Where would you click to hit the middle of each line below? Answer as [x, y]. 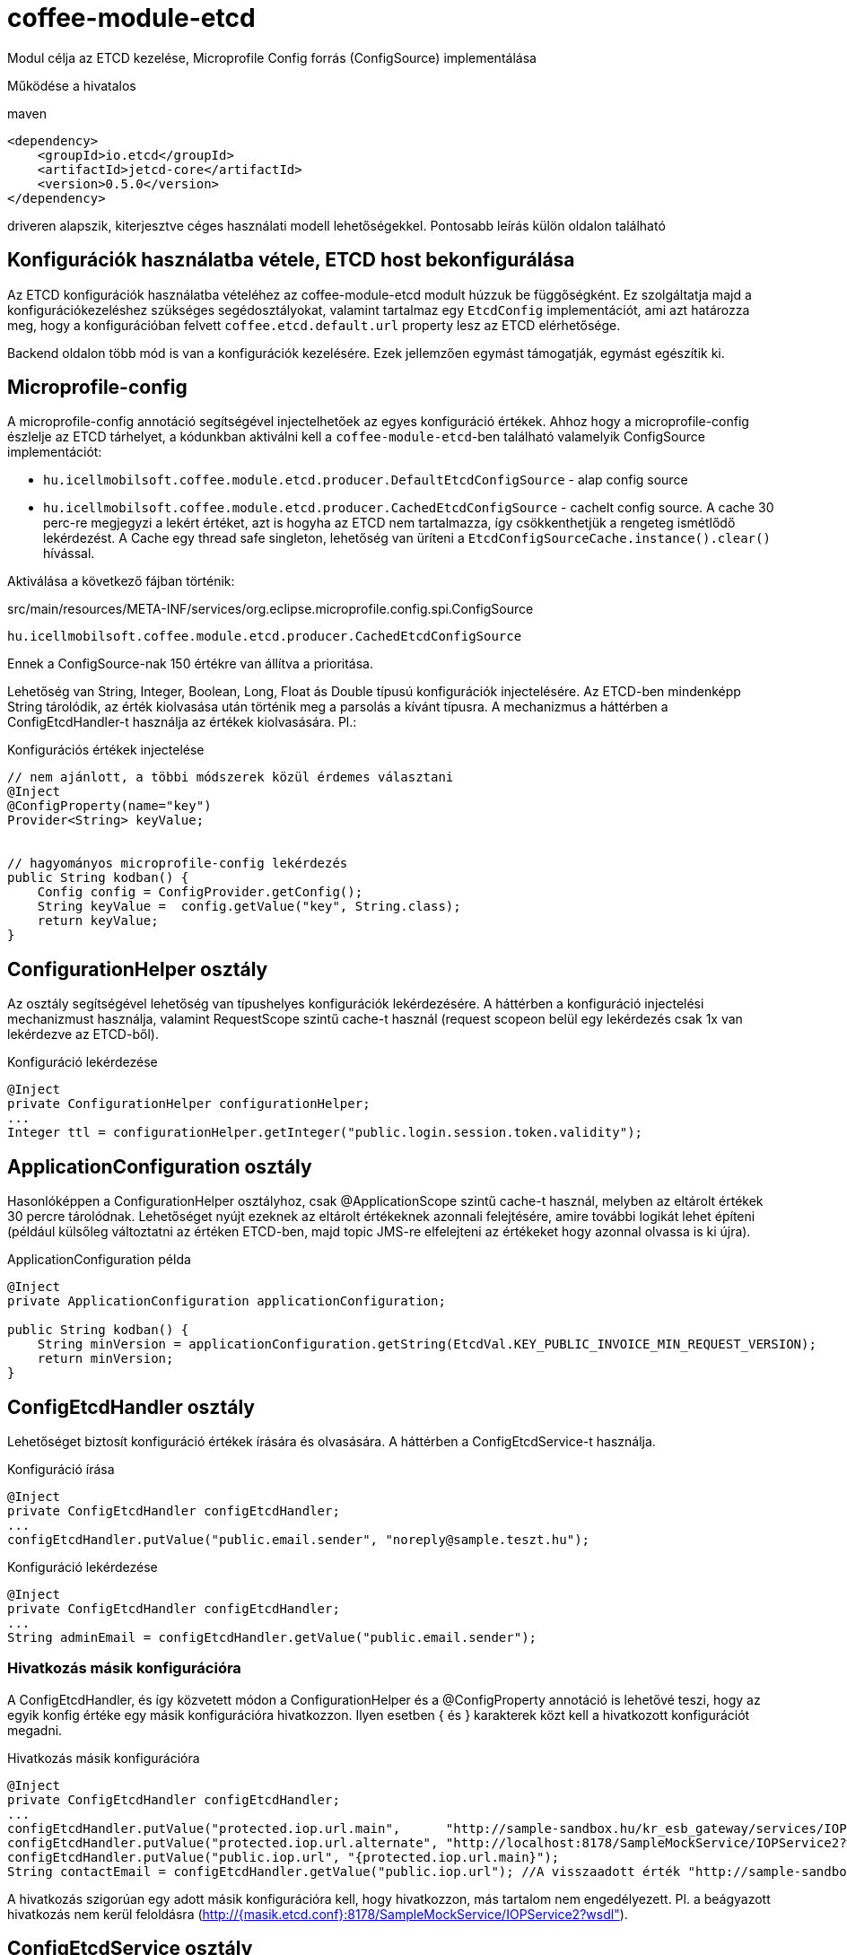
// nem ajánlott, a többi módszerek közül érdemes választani [231, 777]
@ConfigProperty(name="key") [109, 806]
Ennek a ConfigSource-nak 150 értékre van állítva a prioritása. [190, 664]
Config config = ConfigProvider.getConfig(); [200, 892]
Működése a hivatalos [72, 85]
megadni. [35, 1730]
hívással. [69, 554]
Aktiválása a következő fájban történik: [121, 581]
